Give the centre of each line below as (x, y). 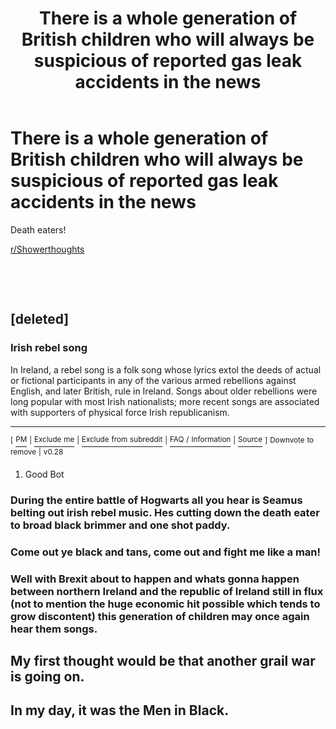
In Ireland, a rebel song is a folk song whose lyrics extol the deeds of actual (166, 369)
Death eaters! (38, 229)
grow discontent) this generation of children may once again (160, 616)
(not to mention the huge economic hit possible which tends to (165, 604)
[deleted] (40, 319)
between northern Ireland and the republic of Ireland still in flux (167, 591)
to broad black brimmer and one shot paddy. (120, 525)
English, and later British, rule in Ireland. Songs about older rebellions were (164, 391)
